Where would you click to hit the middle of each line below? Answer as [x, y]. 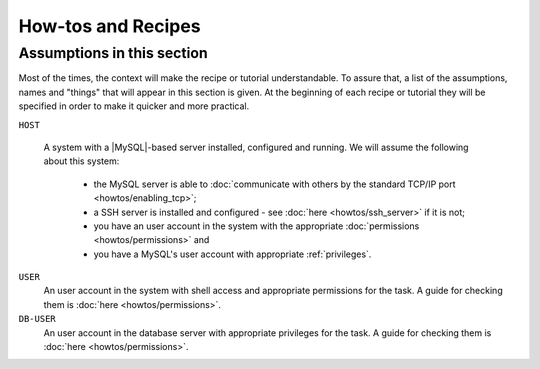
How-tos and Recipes [109, 26]
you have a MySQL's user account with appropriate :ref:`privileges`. [232, 254]
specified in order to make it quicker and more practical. [134, 106]
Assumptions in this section [113, 53]
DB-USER [37, 319]
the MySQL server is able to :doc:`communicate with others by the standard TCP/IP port [274, 184]
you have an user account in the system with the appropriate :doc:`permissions [256, 226]
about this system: [81, 161]
